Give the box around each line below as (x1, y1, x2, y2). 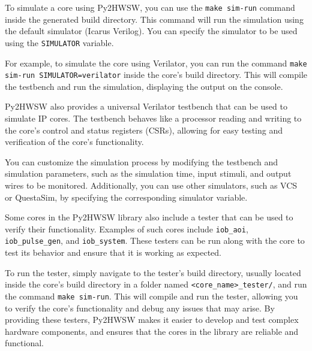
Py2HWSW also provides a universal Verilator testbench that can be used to (5, 100, 287, 113)
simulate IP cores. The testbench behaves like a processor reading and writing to (5, 112, 302, 124)
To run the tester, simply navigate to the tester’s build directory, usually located (5, 266, 301, 279)
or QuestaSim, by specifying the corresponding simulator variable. (5, 190, 248, 203)
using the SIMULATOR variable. (5, 36, 114, 49)
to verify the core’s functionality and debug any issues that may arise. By (5, 301, 275, 314)
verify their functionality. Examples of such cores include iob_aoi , (5, 222, 248, 235)
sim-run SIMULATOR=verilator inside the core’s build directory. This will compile (5, 68, 307, 81)
